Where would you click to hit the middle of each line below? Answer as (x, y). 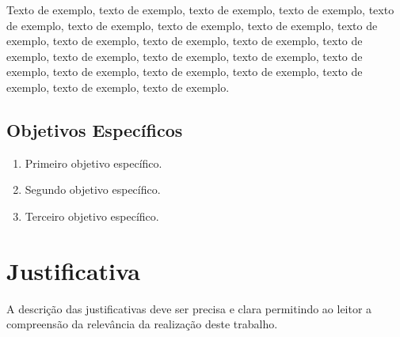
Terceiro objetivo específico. (92, 216)
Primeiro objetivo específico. (93, 163)
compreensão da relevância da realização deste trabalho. (142, 324)
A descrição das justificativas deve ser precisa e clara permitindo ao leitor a (189, 308)
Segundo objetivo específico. (93, 189)
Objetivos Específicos (95, 129)
